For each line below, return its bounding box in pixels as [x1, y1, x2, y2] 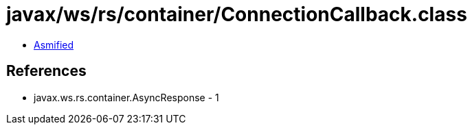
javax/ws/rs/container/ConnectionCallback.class [6, 3, 467, 26]
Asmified [34, 38, 74, 51]
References [6, 62, 87, 80]
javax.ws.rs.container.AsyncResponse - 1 [34, 91, 219, 103]
